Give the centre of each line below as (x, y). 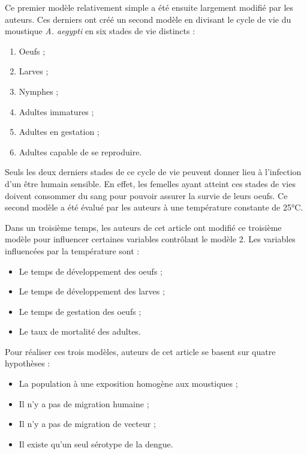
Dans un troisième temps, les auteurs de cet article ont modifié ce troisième (143, 227)
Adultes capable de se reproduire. (80, 151)
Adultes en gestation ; (59, 132)
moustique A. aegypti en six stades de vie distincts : (100, 31)
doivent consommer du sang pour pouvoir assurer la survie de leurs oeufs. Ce (146, 195)
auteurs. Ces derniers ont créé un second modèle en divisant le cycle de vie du (148, 19)
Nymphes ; (39, 91)
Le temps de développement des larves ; (92, 291)
